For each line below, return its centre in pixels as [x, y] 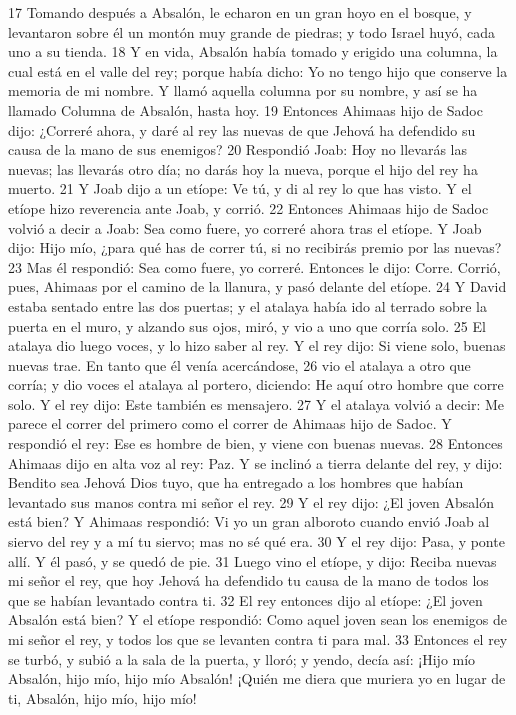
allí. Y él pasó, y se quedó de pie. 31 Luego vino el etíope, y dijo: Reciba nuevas [252, 560]
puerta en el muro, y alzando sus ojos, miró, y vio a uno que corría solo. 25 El [247, 325]
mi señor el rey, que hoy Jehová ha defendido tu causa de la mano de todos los [248, 580]
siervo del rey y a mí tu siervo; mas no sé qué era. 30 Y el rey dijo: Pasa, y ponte [256, 541]
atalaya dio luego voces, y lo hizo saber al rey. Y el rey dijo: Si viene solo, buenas [257, 345]
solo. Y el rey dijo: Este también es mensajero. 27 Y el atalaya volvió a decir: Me [256, 403]
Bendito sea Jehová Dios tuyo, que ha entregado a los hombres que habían [236, 482]
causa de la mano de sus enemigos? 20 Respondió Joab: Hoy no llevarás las [238, 149]
